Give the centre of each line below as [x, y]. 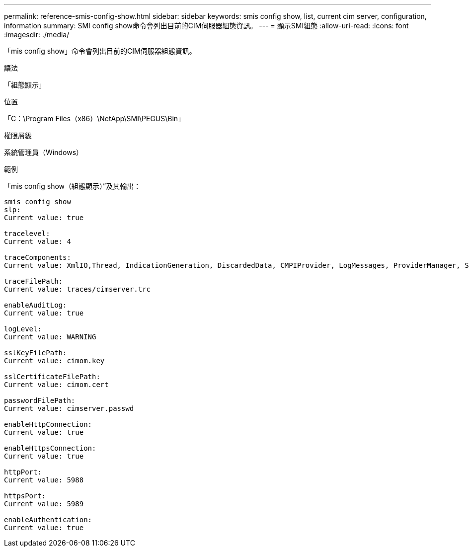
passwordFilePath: [40, 400]
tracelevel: [27, 234]
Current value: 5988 [44, 480]
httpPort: [23, 472]
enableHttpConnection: [48, 424]
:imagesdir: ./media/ [37, 35]
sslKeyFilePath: [36, 353]
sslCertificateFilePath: [52, 377]
